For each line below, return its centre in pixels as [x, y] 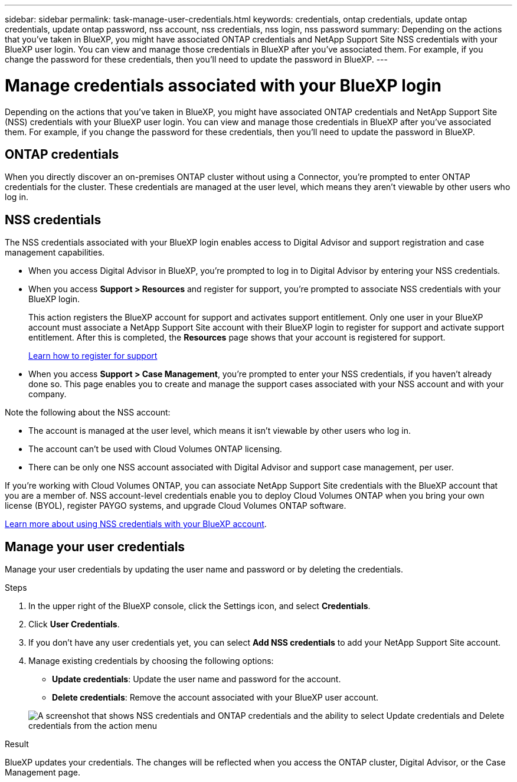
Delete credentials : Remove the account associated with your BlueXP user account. [215, 698]
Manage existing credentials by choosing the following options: [151, 661]
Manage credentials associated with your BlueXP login [223, 85]
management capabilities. [55, 253]
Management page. [42, 773]
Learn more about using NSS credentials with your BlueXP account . [136, 524]
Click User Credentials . [74, 624]
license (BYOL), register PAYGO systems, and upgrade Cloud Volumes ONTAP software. [176, 506]
